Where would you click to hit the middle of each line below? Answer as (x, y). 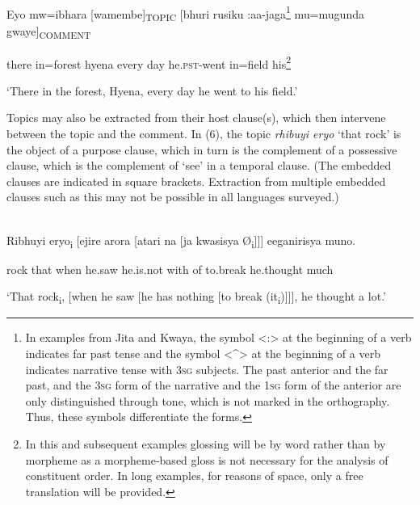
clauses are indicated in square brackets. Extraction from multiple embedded (196, 181)
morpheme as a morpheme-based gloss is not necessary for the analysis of (207, 459)
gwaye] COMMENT (49, 32)
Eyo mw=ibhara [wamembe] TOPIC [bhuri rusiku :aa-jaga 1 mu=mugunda (185, 13)
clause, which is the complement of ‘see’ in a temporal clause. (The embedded (199, 165)
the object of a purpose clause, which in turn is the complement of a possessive (202, 149)
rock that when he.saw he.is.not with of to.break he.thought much (170, 269)
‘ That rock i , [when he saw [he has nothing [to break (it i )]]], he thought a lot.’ (196, 297)
